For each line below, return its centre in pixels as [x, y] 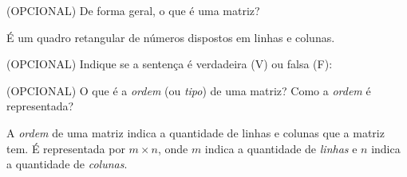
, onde [173, 148]
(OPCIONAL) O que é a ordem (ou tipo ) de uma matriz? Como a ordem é [189, 90]
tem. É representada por [66, 148]
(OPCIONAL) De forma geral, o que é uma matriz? [133, 10]
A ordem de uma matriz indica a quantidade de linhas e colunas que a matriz [196, 132]
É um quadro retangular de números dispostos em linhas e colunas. [171, 37]
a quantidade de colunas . [67, 164]
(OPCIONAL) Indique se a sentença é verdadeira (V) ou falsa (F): [170, 64]
